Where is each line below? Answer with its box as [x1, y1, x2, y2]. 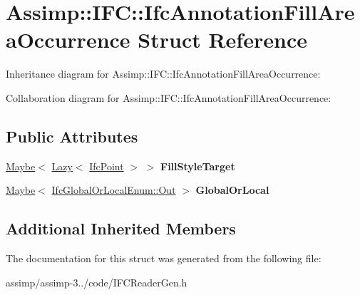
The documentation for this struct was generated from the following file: [6, 251, 322, 266]
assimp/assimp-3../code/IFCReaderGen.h [6, 274, 187, 289]
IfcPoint [89, 158, 124, 173]
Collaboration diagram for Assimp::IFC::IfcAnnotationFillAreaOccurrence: [6, 90, 331, 105]
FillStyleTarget [160, 158, 235, 173]
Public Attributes [6, 125, 138, 147]
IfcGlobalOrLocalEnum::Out [51, 182, 176, 197]
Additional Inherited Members [6, 217, 236, 239]
